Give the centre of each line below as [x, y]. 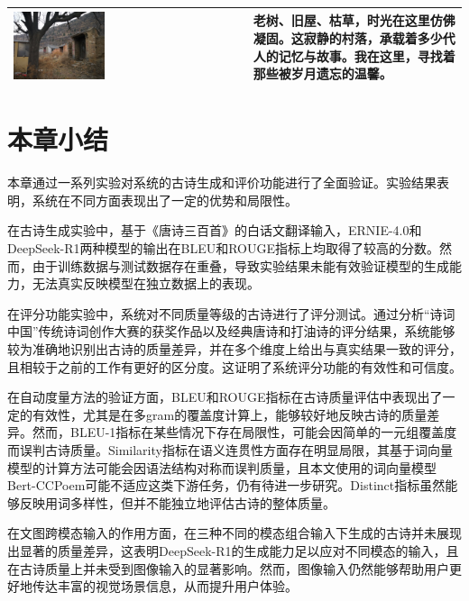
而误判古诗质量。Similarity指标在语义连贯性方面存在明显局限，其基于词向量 [230, 449]
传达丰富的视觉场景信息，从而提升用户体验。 [165, 586]
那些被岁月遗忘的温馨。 [322, 73]
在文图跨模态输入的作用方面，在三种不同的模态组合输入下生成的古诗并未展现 [234, 533]
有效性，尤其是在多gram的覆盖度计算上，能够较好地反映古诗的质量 [230, 414]
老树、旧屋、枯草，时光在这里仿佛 [354, 20]
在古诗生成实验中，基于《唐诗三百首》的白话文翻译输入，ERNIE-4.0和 [215, 230]
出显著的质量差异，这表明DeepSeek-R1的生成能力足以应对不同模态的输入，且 [233, 550]
